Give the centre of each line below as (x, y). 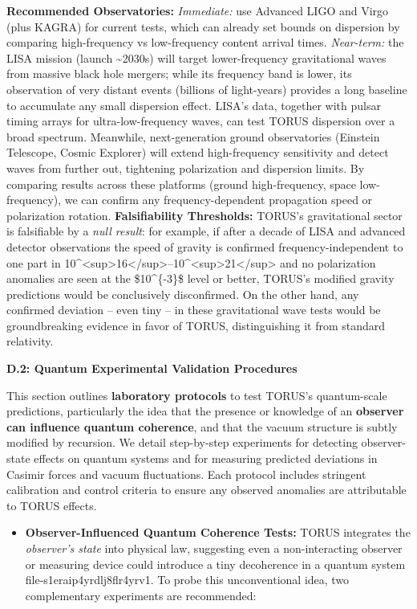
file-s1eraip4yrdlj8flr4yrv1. (89, 580)
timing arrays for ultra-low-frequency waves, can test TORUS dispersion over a (201, 121)
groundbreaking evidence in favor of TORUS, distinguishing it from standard (196, 325)
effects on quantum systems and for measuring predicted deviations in (206, 458)
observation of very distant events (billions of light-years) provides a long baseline (207, 89)
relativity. (30, 341)
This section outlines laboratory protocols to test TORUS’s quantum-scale (197, 395)
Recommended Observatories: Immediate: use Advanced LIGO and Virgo (198, 10)
